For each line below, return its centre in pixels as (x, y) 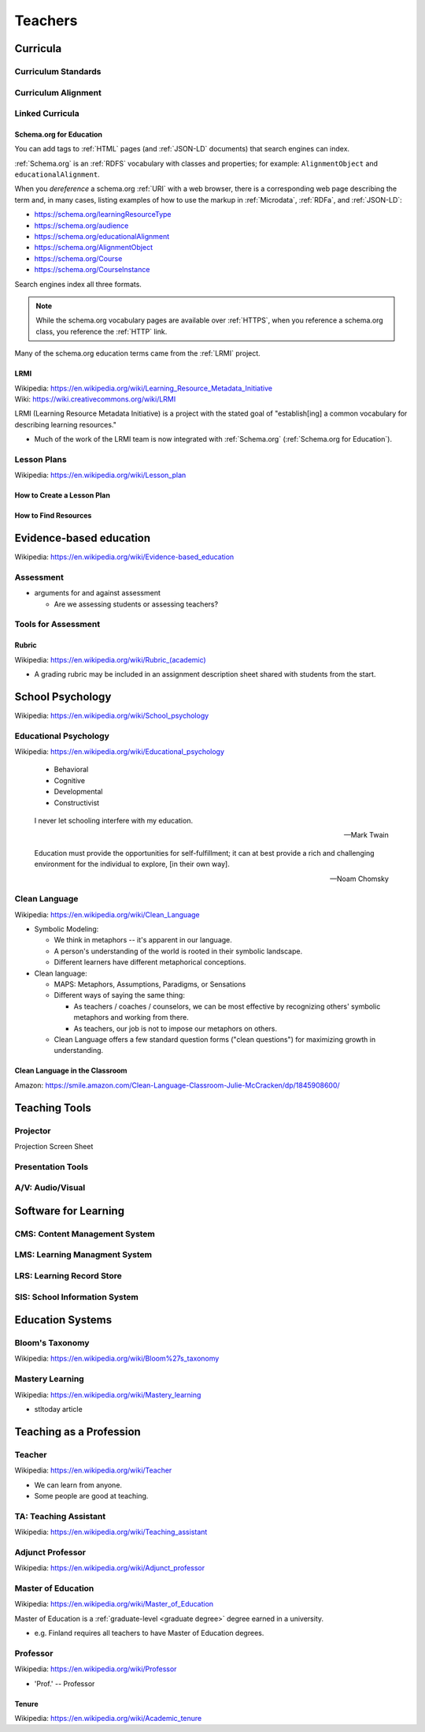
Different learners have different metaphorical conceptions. (150, 962)
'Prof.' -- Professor (65, 1683)
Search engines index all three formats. (78, 284)
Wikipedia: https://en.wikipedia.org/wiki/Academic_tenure (108, 1719)
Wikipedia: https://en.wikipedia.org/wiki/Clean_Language (107, 914)
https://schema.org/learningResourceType (103, 215)
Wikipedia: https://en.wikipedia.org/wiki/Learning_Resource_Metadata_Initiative (144, 388)
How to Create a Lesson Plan (62, 495)
